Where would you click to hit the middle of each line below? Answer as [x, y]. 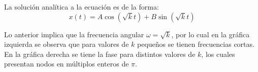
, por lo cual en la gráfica [211, 34]
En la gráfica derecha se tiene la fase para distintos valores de [100, 54]
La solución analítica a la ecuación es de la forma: [82, 7]
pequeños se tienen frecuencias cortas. [196, 44]
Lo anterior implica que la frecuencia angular [74, 34]
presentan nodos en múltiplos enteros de [67, 64]
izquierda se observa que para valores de [67, 44]
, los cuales [218, 54]
